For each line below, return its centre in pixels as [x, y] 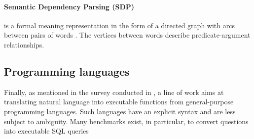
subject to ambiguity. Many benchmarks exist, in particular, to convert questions [126, 121]
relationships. [24, 44]
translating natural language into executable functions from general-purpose [119, 102]
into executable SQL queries [46, 131]
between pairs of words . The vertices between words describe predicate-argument [127, 35]
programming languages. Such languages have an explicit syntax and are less [120, 111]
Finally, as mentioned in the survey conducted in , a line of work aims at [114, 92]
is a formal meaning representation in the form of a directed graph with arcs [119, 25]
